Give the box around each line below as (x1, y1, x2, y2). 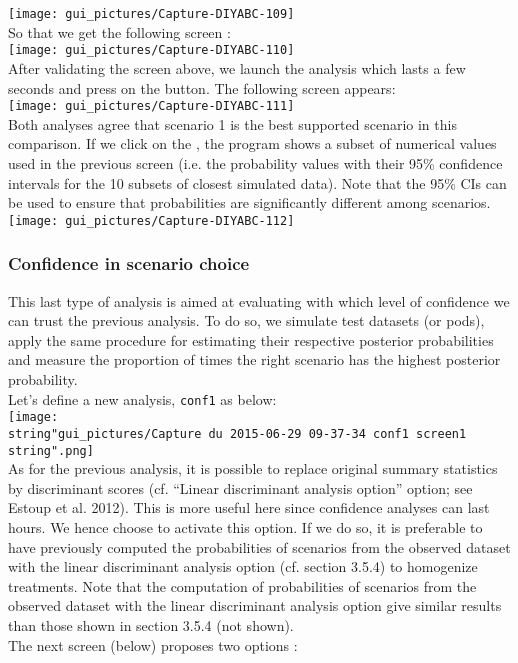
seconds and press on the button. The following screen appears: (8, 77, 396, 98)
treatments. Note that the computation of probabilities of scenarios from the (8, 575, 477, 596)
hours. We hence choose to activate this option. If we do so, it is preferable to (8, 516, 483, 537)
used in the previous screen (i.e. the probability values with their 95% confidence (8, 152, 503, 173)
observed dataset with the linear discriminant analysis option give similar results (8, 595, 502, 616)
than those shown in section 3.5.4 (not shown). (8, 614, 294, 635)
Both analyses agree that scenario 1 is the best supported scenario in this (8, 113, 457, 134)
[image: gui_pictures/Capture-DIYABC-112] (8, 213, 295, 228)
